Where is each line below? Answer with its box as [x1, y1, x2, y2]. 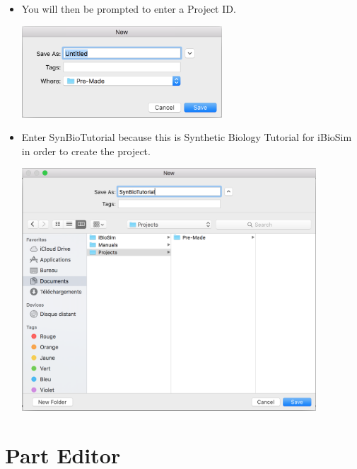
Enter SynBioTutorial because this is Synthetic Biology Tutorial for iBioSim [21, 130, 352, 145]
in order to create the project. [21, 143, 151, 158]
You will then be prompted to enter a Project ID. [21, 1, 236, 16]
